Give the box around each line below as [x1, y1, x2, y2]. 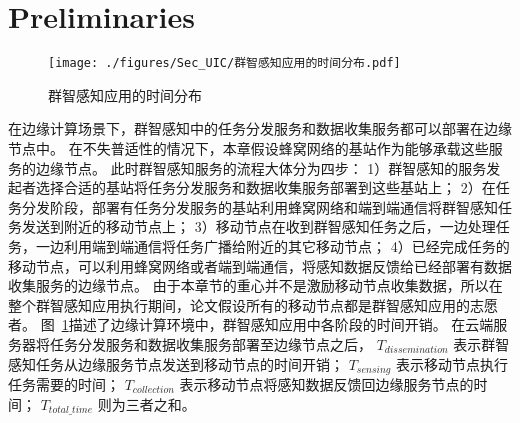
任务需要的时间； [8, 373, 120, 394]
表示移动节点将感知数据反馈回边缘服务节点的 [179, 373, 474, 394]
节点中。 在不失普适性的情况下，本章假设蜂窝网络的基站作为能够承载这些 [8, 137, 489, 158]
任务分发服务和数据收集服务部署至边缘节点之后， [49, 333, 372, 354]
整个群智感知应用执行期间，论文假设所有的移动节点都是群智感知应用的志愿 [8, 294, 498, 315]
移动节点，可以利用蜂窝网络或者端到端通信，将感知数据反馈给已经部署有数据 [8, 255, 512, 276]
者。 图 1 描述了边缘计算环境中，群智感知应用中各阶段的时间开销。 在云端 [8, 314, 494, 335]
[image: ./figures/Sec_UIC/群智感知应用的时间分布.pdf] [48, 56, 401, 71]
